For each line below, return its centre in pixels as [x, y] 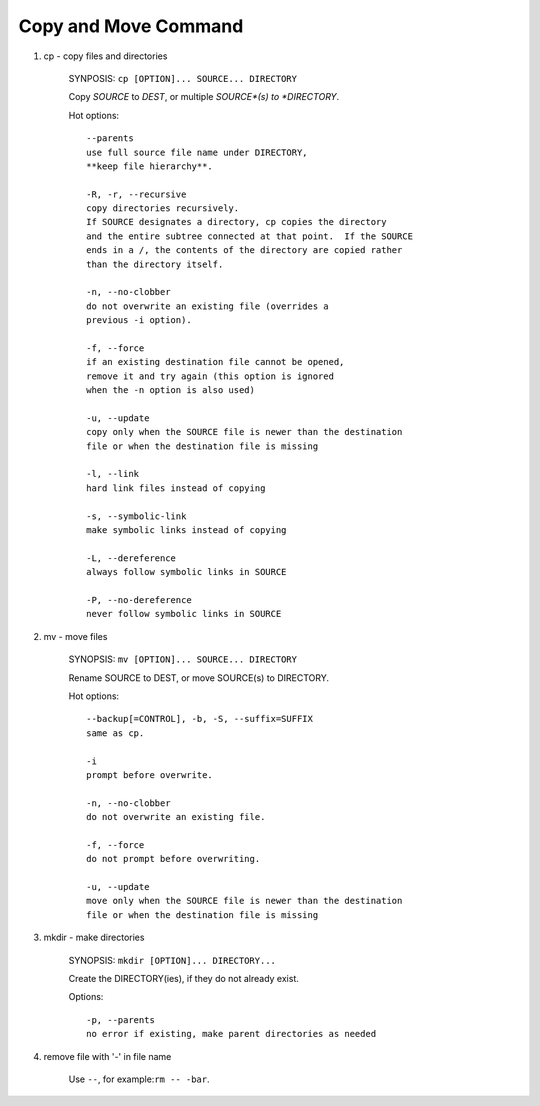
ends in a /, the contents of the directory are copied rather [244, 250]
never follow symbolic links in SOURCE [184, 614]
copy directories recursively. [163, 208]
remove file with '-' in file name [107, 1056]
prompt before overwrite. [150, 774]
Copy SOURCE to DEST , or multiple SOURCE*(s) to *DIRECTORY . [204, 97]
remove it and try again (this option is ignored [210, 376]
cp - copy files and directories [105, 56]
